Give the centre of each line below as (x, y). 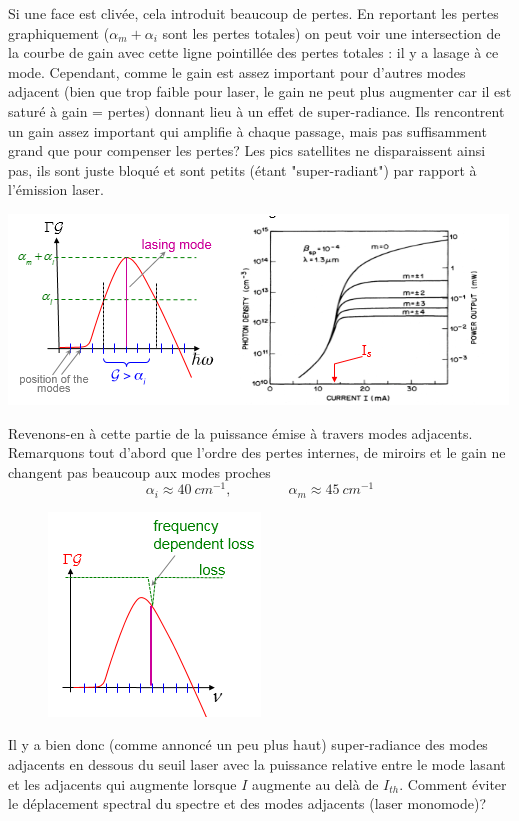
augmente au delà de (315, 783)
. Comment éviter (453, 783)
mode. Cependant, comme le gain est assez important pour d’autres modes (237, 71)
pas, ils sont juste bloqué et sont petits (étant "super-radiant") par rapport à (242, 169)
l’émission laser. (56, 189)
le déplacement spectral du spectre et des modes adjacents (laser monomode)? (247, 803)
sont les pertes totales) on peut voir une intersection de (331, 32)
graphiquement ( (59, 32)
